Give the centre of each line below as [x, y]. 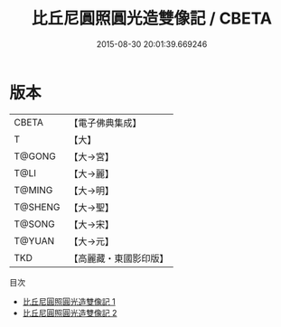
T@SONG [35, 224]
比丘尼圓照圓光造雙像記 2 [70, 313]
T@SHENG [37, 207]
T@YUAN [34, 240]
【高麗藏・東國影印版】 [119, 258]
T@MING [33, 190]
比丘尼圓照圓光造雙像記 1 [69, 301]
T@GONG [35, 156]
